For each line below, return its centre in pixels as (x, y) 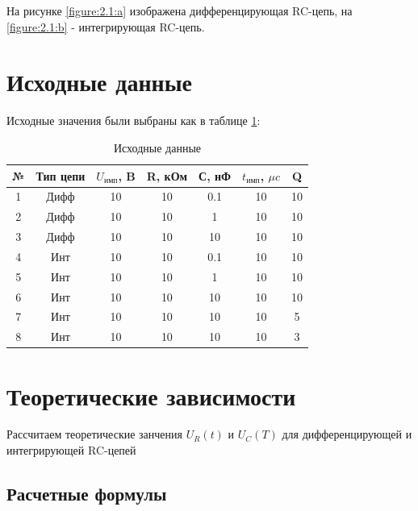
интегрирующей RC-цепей (71, 450)
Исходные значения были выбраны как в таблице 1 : (134, 120)
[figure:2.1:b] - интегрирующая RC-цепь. (106, 26)
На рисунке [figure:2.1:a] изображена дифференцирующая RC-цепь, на (180, 10)
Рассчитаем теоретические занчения (94, 434)
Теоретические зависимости (151, 395)
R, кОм (167, 175)
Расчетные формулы (87, 494)
